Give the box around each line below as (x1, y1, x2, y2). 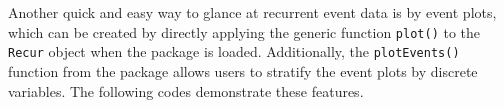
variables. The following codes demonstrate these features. (8, 80, 364, 101)
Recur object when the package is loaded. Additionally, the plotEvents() (8, 41, 460, 62)
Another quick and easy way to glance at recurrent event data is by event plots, (8, 2, 497, 22)
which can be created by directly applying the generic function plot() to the (8, 21, 481, 42)
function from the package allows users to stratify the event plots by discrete (8, 60, 478, 81)
